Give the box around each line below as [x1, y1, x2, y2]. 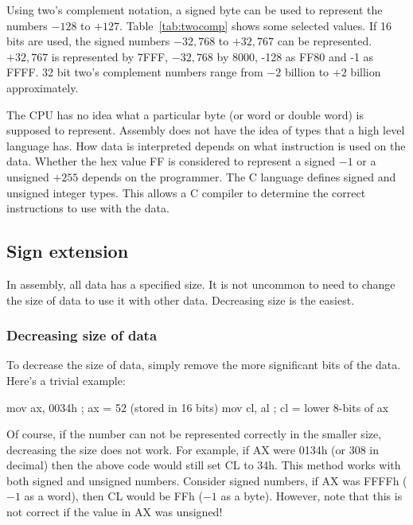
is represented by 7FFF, [51, 48, 169, 64]
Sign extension [6, 239, 129, 263]
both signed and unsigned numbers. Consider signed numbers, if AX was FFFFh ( [6, 472, 407, 488]
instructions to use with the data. [6, 200, 169, 216]
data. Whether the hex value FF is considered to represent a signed [6, 153, 336, 169]
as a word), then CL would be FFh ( [24, 488, 203, 504]
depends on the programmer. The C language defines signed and [81, 168, 396, 185]
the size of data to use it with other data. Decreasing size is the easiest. [6, 291, 355, 308]
